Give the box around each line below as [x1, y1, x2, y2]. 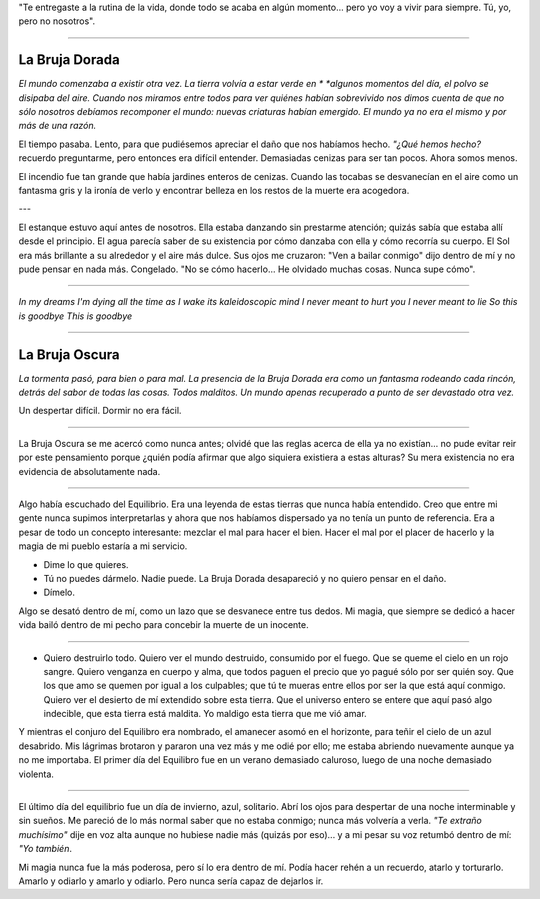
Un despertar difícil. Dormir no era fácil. [18, 405, 182, 417]
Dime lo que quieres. [43, 558, 129, 570]
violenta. [18, 768, 55, 780]
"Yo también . [18, 843, 72, 855]
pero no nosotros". [18, 15, 95, 27]
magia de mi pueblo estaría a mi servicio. [18, 540, 188, 552]
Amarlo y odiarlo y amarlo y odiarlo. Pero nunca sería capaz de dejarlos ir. [18, 875, 324, 887]
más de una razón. [18, 120, 97, 132]
